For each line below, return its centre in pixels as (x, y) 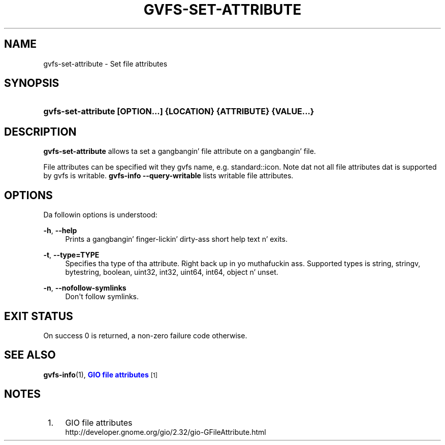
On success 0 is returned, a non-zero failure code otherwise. (145, 335)
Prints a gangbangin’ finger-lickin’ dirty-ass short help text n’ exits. (176, 239)
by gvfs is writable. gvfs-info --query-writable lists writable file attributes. (168, 176)
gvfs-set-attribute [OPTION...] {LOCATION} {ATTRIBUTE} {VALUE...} (179, 112)
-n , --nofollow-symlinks (85, 288)
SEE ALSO (30, 355)
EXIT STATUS (39, 316)
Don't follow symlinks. (102, 297)
